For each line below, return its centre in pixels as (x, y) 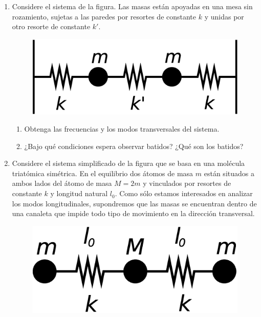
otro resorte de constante (51, 26)
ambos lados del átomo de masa (62, 183)
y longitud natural (79, 193)
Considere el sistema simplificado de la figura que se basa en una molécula (128, 163)
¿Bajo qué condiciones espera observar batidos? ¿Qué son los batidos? (134, 146)
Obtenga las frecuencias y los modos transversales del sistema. (122, 129)
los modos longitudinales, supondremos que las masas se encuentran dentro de (134, 203)
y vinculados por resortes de (187, 183)
